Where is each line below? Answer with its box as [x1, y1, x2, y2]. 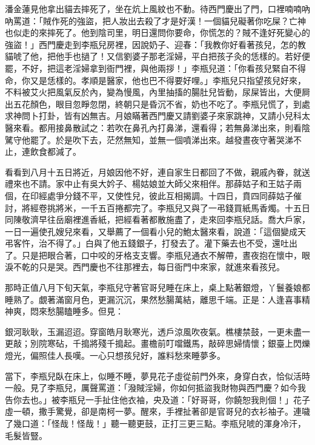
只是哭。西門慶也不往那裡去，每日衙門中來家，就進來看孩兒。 [38, 260, 285, 273]
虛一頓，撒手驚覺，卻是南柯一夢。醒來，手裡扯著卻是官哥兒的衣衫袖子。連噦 [5, 405, 310, 418]
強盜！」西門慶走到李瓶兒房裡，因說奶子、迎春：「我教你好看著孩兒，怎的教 [5, 38, 306, 50]
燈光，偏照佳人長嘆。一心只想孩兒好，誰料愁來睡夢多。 [5, 349, 225, 362]
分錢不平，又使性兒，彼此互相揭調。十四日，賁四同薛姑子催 [64, 189, 302, 202]
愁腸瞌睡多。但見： [47, 305, 124, 318]
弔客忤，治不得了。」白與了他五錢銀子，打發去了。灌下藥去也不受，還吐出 [5, 237, 297, 250]
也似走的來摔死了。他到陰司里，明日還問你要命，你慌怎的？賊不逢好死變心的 [5, 26, 310, 39]
